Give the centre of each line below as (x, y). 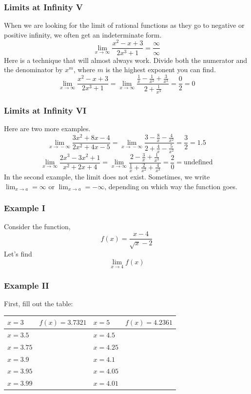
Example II (27, 285)
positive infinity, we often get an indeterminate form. (83, 34)
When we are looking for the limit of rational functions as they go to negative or (124, 25)
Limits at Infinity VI (45, 110)
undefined (198, 163)
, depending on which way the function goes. (171, 186)
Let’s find (18, 253)
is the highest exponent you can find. (161, 69)
